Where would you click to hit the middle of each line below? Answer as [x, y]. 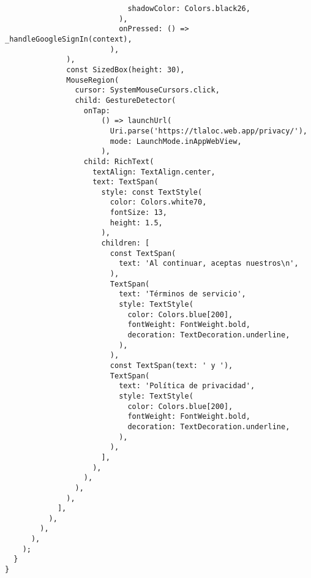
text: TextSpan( [126, 182]
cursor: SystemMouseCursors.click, [147, 90]
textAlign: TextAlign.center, [154, 172]
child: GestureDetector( [126, 100]
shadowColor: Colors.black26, [189, 9]
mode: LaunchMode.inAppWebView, [176, 141]
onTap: [97, 111]
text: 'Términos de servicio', [182, 294]
